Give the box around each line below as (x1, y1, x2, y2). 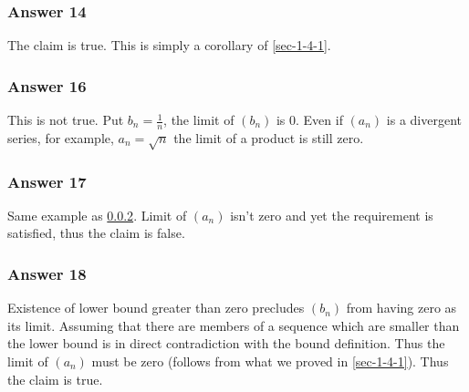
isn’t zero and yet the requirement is (230, 205, 433, 224)
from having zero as (346, 298, 457, 317)
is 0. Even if (276, 110, 343, 129)
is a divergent (386, 110, 462, 129)
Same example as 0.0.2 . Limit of (7, 205, 187, 224)
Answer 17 (7, 170, 87, 192)
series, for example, (7, 128, 114, 147)
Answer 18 (7, 262, 87, 284)
